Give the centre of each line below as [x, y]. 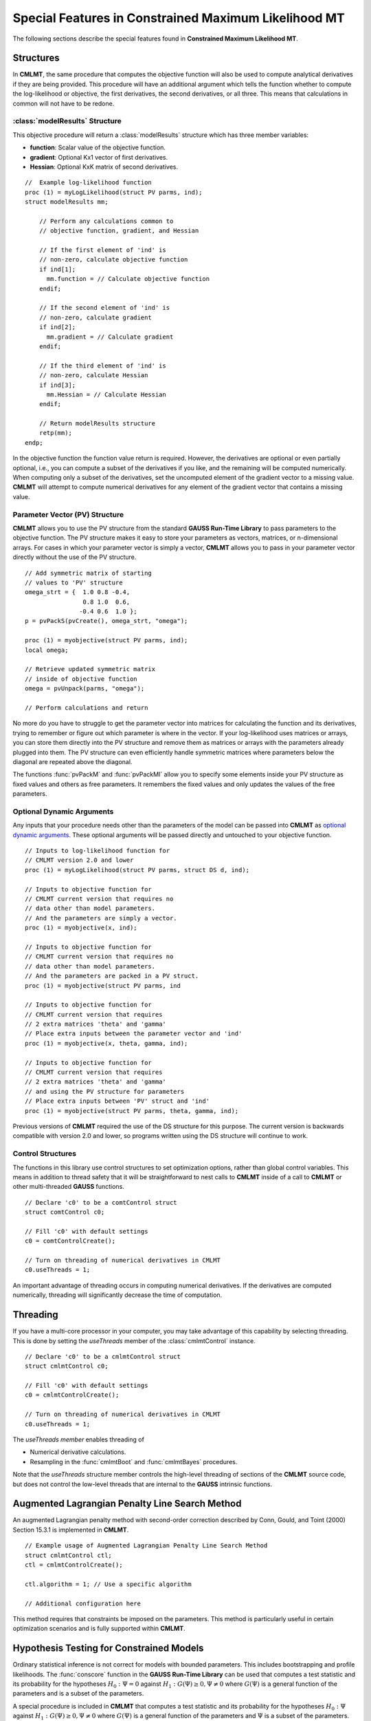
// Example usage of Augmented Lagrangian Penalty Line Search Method [146, 1546]
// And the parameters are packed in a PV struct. [112, 976]
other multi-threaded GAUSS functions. [69, 1187]
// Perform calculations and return [87, 708]
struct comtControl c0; [65, 1212]
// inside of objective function [81, 679]
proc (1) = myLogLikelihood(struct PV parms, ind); [114, 192]
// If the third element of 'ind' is [102, 366]
